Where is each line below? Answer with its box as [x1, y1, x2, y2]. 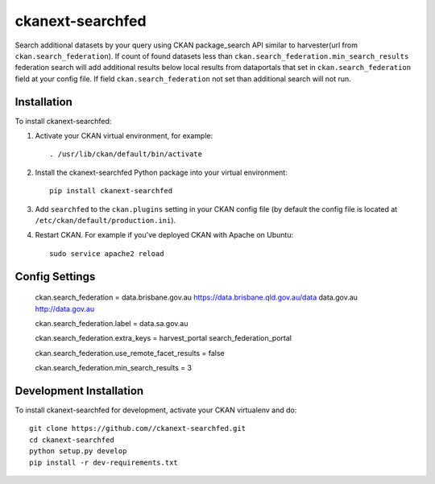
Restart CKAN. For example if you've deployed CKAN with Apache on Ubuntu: [35, 230, 294, 240]
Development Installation [14, 383, 144, 398]
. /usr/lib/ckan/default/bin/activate [49, 150, 203, 159]
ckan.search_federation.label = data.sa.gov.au [35, 318, 188, 328]
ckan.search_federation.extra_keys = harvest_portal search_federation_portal [35, 333, 292, 343]
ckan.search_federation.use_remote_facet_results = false [35, 348, 225, 358]
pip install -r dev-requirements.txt [29, 457, 179, 467]
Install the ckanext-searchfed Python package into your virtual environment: [35, 168, 288, 177]
